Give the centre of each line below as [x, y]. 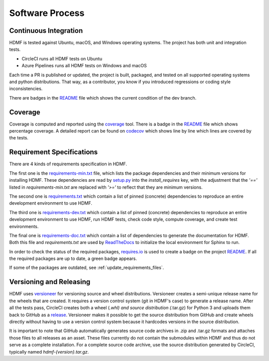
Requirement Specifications [54, 152]
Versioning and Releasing [50, 282]
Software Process [47, 13]
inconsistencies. [26, 89]
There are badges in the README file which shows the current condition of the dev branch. [103, 98]
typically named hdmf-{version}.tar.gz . [49, 352]
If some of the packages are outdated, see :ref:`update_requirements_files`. [87, 268]
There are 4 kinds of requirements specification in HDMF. [68, 164]
